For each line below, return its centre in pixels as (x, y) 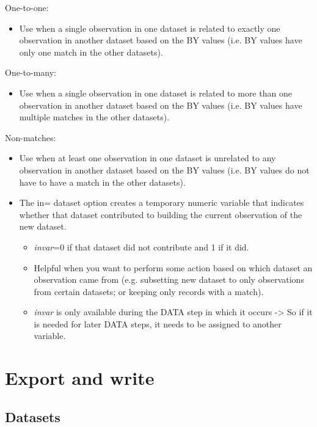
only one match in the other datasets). (91, 52)
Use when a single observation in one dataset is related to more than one (155, 93)
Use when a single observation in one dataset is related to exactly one (150, 28)
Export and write (80, 378)
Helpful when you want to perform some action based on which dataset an (173, 267)
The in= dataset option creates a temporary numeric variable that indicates (162, 203)
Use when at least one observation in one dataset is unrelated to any (148, 158)
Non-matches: (31, 137)
